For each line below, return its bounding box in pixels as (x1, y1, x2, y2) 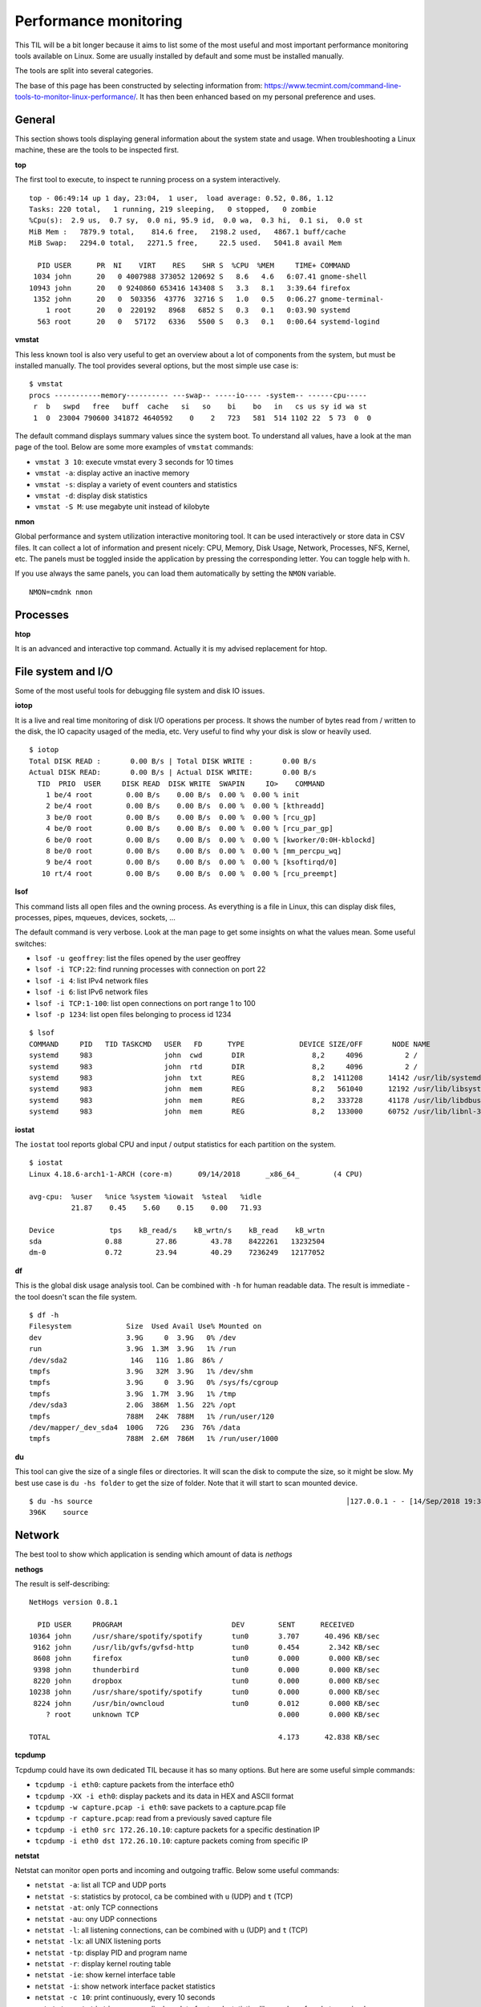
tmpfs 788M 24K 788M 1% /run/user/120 (29, 1411, 274, 1421)
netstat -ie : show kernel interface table (34, 1970, 176, 1980)
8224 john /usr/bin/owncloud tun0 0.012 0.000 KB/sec (33, 1699, 380, 1708)
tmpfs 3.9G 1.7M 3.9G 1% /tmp (29, 1389, 236, 1398)
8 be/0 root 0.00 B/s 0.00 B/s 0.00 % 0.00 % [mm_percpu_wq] (45, 846, 342, 855)
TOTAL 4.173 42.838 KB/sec (29, 1732, 380, 1742)
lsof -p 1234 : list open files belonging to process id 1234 (34, 1010, 232, 1020)
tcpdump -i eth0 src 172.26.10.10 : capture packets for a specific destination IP (34, 1825, 320, 1834)
